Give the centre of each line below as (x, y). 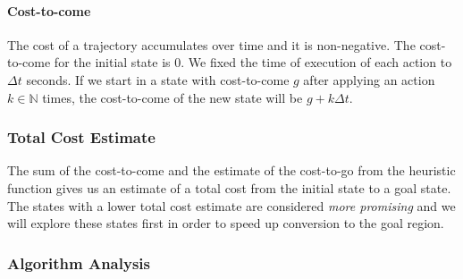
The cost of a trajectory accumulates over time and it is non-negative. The (211, 44)
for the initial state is (112, 62)
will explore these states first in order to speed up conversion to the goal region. (226, 223)
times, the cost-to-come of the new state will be (173, 97)
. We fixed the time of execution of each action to (316, 62)
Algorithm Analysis (79, 262)
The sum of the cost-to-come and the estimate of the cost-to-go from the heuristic (231, 170)
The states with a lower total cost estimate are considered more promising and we (231, 205)
